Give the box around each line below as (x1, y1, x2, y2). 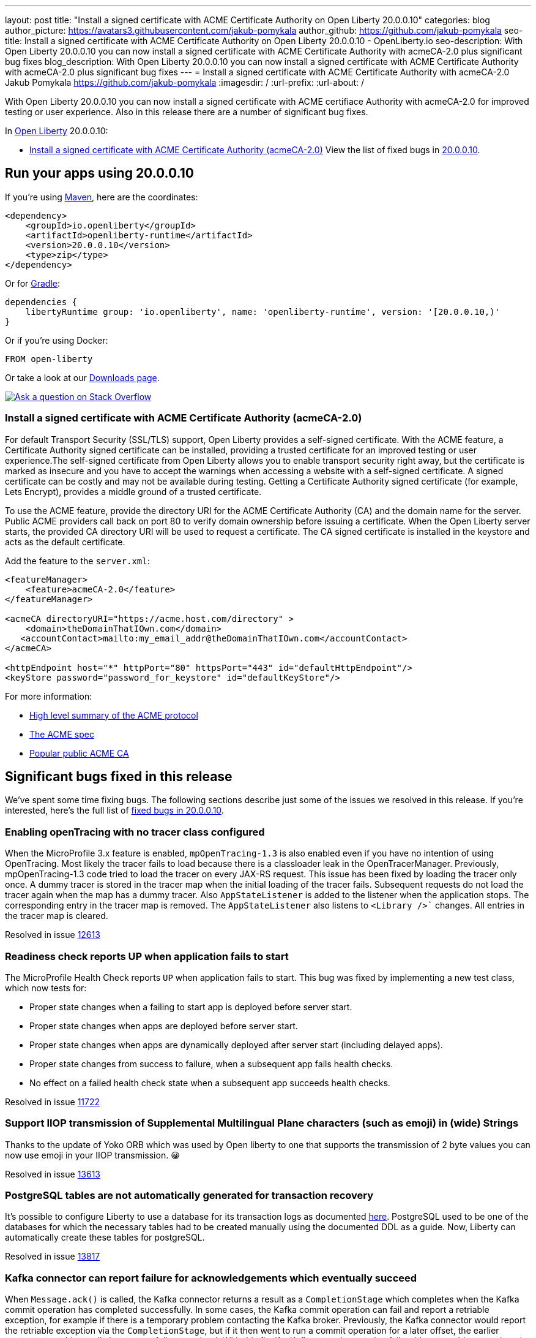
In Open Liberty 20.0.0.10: (5, 126, 108, 136)
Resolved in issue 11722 (5, 1096, 100, 1107)
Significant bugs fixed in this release (5, 769, 233, 785)
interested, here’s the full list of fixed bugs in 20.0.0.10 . (5, 805, 224, 816)
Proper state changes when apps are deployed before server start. (29, 1020, 298, 1031)
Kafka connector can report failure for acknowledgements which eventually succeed (5, 1271, 417, 1284)
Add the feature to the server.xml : (5, 555, 150, 566)
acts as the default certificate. (5, 536, 125, 547)
